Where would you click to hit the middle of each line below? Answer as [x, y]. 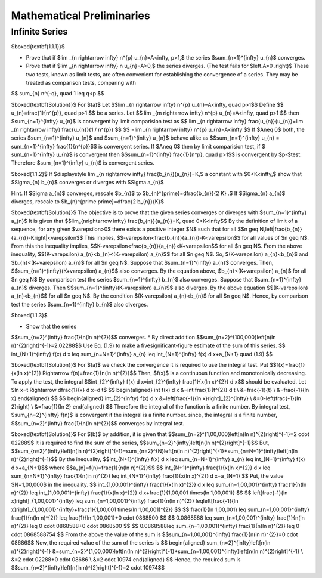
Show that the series [51, 326]
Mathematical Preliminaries [80, 16]
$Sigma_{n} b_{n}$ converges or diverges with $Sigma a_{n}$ [87, 183]
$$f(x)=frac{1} [287, 365]
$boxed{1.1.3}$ [29, 316]
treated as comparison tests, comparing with [81, 82]
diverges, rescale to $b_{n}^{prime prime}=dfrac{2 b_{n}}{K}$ [87, 202]
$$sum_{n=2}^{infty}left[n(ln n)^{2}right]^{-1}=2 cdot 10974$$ [88, 568]
